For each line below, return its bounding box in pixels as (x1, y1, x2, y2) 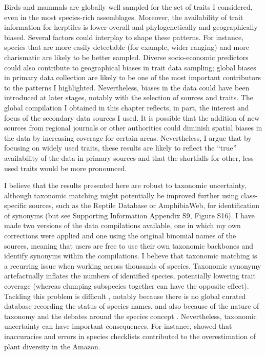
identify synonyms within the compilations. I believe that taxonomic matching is (4, 250, 257, 261)
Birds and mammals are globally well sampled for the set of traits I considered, (4, 2, 253, 12)
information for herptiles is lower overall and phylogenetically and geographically (4, 22, 258, 32)
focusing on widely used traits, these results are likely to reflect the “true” (4, 142, 237, 153)
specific (4, 200, 27, 211)
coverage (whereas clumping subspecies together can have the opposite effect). (4, 281, 249, 291)
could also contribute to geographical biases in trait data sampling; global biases (4, 62, 256, 72)
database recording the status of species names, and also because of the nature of (4, 301, 259, 311)
